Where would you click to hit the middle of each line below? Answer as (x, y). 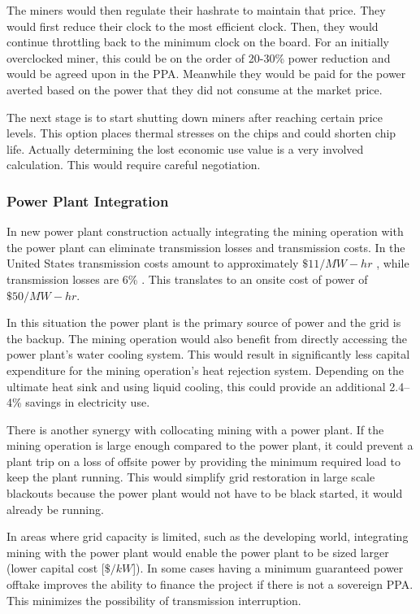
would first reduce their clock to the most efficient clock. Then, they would (193, 26)
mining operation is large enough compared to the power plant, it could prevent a (210, 445)
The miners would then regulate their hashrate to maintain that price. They (196, 10)
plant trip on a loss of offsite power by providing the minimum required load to (204, 461)
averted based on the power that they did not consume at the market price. (195, 89)
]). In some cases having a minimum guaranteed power (268, 568)
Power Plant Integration (88, 200)
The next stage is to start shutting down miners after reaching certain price (195, 117)
